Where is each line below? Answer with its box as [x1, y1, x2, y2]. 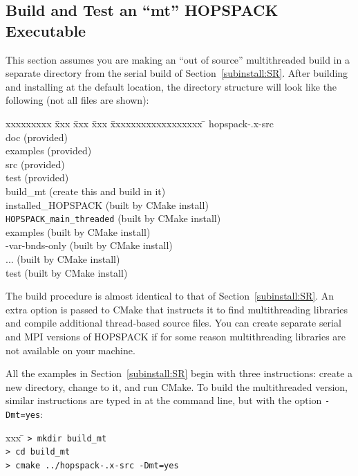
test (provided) [6, 170, 69, 185]
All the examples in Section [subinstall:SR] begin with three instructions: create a [6, 366, 353, 381]
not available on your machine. [6, 342, 135, 357]
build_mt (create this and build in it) [6, 183, 166, 198]
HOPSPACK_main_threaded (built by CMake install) [6, 211, 221, 226]
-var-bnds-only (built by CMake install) [6, 238, 173, 253]
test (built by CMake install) [6, 265, 128, 280]
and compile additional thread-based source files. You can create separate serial [6, 315, 341, 330]
